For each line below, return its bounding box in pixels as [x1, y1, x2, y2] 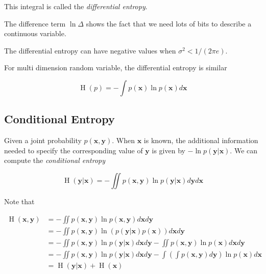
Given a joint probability [4, 135, 82, 146]
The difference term [4, 18, 66, 29]
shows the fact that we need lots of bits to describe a [86, 18, 252, 29]
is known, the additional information [143, 135, 258, 146]
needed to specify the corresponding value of [4, 145, 143, 155]
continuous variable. [4, 28, 66, 39]
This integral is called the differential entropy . [4, 1, 148, 11]
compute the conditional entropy [4, 155, 106, 166]
